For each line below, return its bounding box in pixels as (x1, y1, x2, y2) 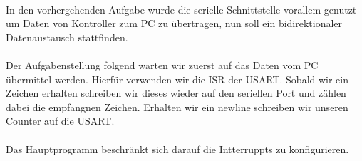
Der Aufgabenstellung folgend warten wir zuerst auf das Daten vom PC (6, 57, 319, 72)
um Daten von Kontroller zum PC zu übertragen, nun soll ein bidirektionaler (6, 16, 343, 31)
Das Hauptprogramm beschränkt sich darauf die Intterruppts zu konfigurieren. (6, 141, 349, 156)
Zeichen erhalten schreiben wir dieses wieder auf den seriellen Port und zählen (6, 85, 346, 100)
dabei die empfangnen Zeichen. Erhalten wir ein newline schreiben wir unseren (6, 99, 348, 114)
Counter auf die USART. (6, 113, 115, 128)
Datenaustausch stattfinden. (6, 29, 128, 44)
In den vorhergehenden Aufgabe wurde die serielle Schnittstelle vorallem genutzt (6, 1, 357, 16)
